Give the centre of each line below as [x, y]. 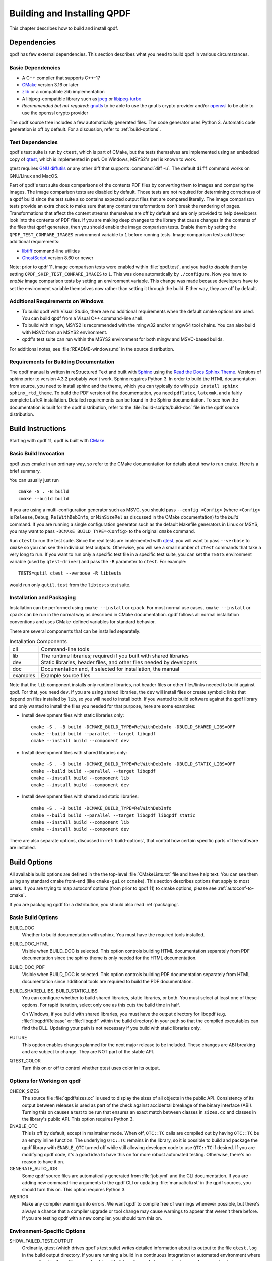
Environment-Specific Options [47, 1231]
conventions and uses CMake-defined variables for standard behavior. [83, 622]
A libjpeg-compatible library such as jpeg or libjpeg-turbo [82, 99]
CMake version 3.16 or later [50, 84]
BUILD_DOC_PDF [27, 967]
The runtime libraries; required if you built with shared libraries [115, 656]
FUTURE [18, 1038]
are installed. [23, 848]
